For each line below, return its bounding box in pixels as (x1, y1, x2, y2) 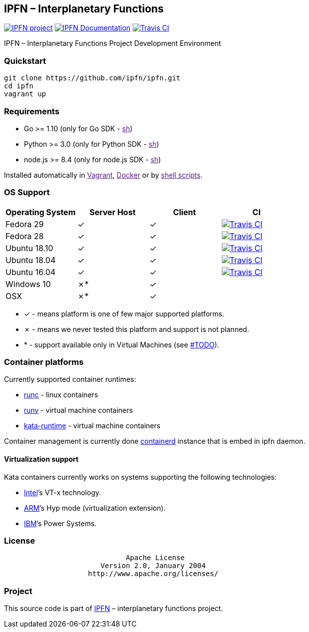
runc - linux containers (24, 390, 98, 399)
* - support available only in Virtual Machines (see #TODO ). (24, 340, 219, 349)
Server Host (89, 207, 136, 217)
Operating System (5, 207, 76, 217)
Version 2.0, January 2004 (100, 562, 206, 570)
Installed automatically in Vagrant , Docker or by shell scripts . (4, 170, 203, 179)
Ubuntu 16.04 (5, 267, 56, 277)
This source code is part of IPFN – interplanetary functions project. (4, 604, 223, 613)
